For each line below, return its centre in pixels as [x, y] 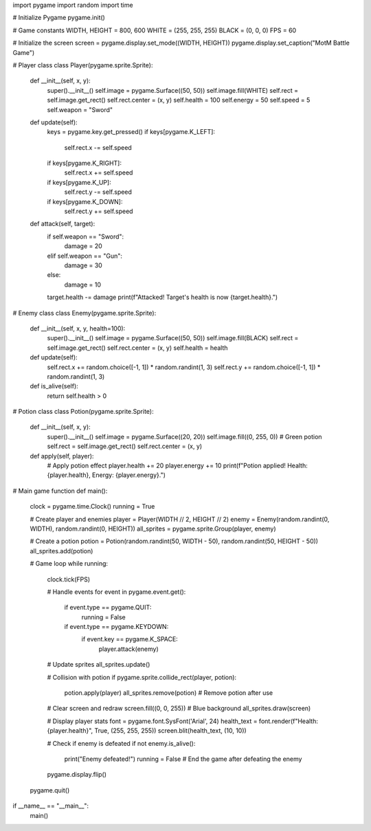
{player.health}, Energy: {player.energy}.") [106, 475]
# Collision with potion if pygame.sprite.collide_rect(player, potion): [142, 677]
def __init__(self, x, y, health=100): [78, 328]
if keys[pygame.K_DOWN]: [85, 201]
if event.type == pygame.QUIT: [108, 608]
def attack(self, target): [63, 224]
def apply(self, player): [62, 456]
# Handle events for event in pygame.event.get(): [116, 592]
